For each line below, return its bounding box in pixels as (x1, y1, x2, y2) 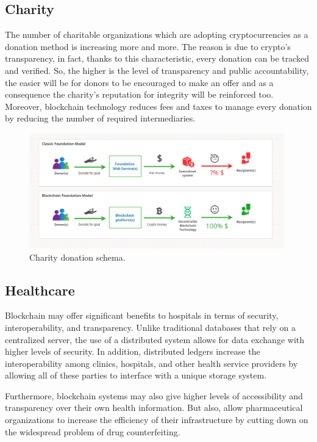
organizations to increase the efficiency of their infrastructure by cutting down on (5, 413, 308, 426)
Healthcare (5, 280, 75, 299)
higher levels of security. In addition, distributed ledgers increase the (5, 345, 260, 358)
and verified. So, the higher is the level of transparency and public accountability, (5, 63, 309, 76)
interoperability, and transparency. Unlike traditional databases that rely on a (5, 321, 296, 333)
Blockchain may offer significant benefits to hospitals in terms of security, (5, 309, 279, 322)
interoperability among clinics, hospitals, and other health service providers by (5, 357, 298, 369)
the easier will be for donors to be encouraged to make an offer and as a (5, 76, 274, 89)
